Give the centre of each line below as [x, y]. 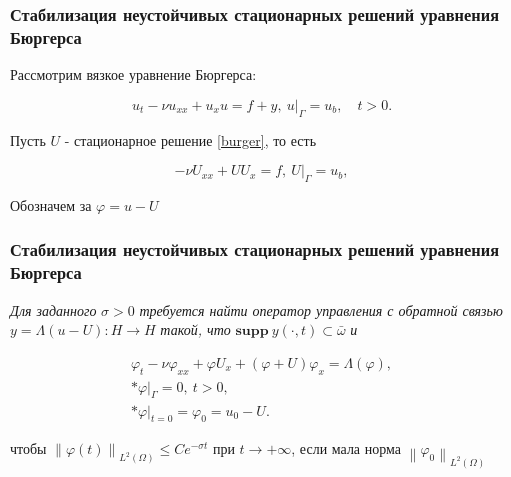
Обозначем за [51, 204]
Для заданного [53, 309]
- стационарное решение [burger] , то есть [190, 139]
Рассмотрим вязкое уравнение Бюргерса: [133, 74]
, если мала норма [346, 448]
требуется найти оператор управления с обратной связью [321, 309]
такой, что [195, 329]
